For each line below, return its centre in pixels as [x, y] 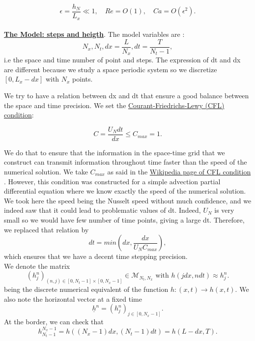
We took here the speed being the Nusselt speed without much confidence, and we [128, 200]
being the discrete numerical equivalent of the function [86, 289]
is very [224, 210]
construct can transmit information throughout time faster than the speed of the [126, 162]
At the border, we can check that [54, 322]
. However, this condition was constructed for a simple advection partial [112, 181]
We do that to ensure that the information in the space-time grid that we [114, 152]
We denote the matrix [37, 266]
